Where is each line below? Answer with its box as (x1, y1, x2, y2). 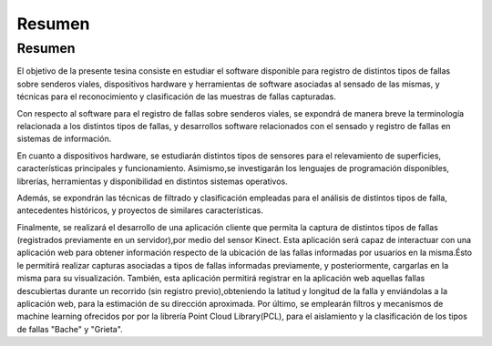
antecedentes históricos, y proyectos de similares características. (16, 205, 263, 216)
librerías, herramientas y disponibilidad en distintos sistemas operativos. (16, 176, 289, 187)
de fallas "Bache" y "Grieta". (16, 323, 123, 334)
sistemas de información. (16, 133, 112, 145)
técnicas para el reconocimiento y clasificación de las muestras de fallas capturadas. (16, 91, 336, 102)
